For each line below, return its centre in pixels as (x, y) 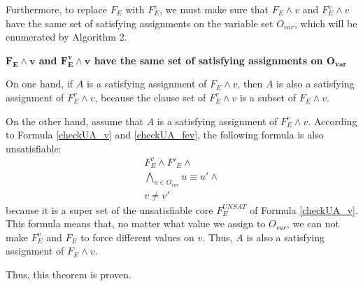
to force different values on (137, 237)
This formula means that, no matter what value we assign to (136, 223)
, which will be (326, 23)
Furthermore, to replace (57, 9)
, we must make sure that (214, 9)
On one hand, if (40, 84)
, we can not (313, 223)
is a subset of (268, 97)
